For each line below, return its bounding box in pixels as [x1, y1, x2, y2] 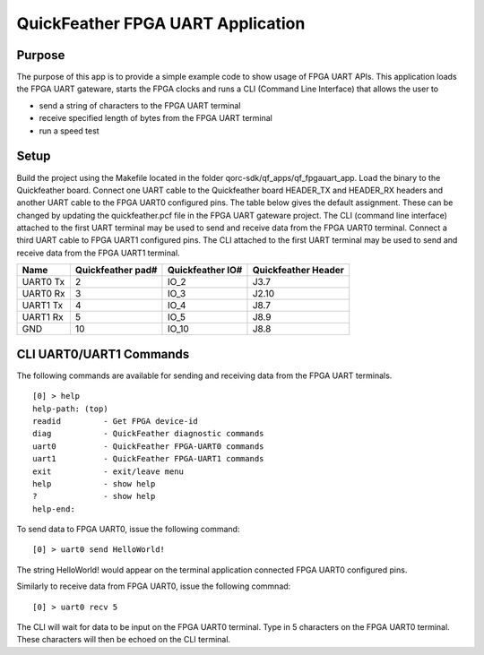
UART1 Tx [22, 299, 64, 312]
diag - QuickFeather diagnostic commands [32, 428, 264, 439]
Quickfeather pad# [74, 264, 158, 277]
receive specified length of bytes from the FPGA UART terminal [39, 113, 272, 124]
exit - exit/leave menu [32, 466, 184, 477]
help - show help [32, 478, 156, 488]
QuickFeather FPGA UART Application [16, 13, 306, 33]
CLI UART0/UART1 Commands [16, 346, 190, 362]
